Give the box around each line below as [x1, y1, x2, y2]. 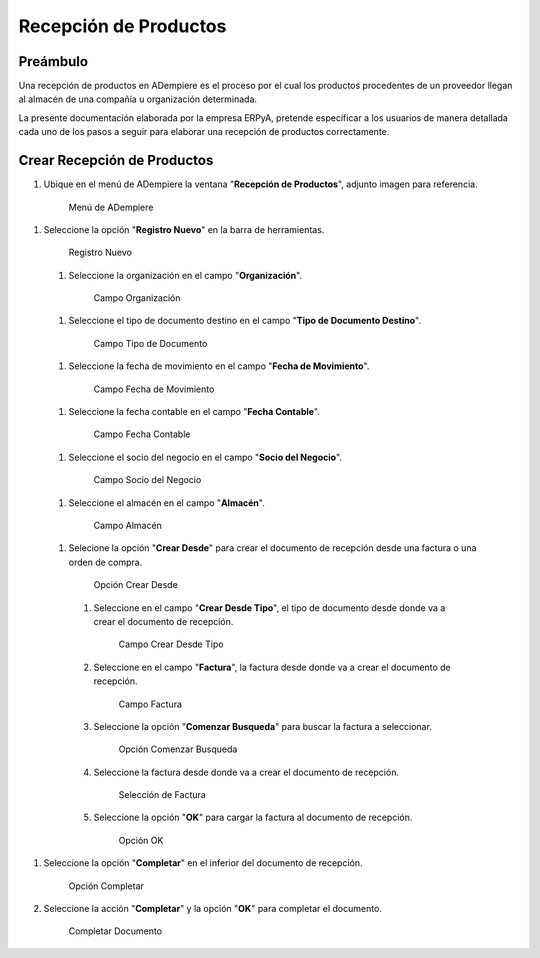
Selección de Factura [118, 789, 207, 801]
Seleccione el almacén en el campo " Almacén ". [68, 496, 265, 509]
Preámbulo [18, 53, 89, 70]
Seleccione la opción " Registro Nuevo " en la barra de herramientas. [43, 223, 325, 235]
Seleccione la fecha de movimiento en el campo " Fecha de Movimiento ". [68, 360, 370, 372]
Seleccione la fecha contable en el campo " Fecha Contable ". [68, 406, 320, 418]
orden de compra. [68, 556, 143, 568]
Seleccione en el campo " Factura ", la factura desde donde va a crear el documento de [93, 661, 451, 673]
